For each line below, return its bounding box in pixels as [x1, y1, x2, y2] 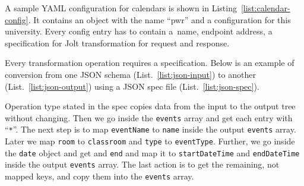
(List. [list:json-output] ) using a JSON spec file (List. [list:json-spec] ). [5, 80, 259, 92]
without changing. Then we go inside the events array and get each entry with [5, 111, 293, 124]
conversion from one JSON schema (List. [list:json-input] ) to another [5, 68, 256, 80]
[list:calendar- [240, 2, 290, 14]
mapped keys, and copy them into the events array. [5, 170, 194, 182]
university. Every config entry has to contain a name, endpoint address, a [5, 25, 273, 37]
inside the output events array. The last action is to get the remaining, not [5, 158, 280, 171]
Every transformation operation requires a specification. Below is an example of [5, 56, 294, 69]
